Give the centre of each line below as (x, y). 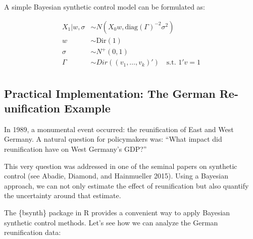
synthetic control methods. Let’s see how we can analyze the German (111, 222)
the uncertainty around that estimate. (63, 195)
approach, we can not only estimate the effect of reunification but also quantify (126, 185)
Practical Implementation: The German (110, 93)
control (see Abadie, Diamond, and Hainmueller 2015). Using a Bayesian (116, 176)
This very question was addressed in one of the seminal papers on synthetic (121, 166)
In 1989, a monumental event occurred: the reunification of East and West (119, 129)
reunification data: (33, 232)
